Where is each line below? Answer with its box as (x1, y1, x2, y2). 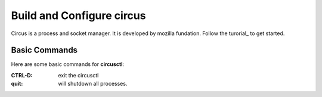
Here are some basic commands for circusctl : (11, 61, 125, 68)
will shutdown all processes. (58, 80, 128, 87)
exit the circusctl (58, 71, 99, 79)
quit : (11, 80, 23, 87)
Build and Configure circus (11, 9, 146, 22)
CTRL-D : (11, 71, 33, 79)
